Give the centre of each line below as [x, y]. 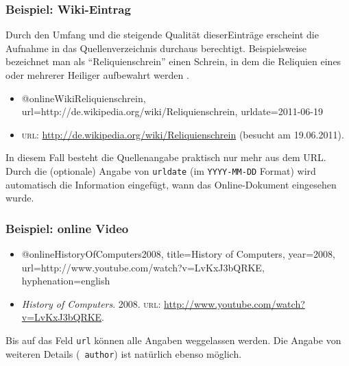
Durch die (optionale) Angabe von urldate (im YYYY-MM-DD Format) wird [161, 170]
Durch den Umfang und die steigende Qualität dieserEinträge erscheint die [162, 35]
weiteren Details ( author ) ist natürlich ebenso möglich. [124, 353]
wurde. [20, 198]
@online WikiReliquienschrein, [84, 98]
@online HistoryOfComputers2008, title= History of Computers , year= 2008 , [178, 254]
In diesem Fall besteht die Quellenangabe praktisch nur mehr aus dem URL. [166, 157]
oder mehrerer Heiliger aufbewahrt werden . [97, 75]
